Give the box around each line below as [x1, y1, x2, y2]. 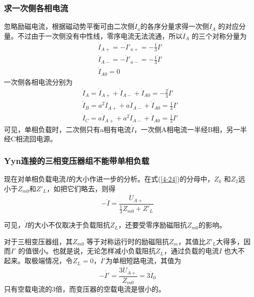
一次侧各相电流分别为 [4, 76, 73, 87]
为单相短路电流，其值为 [105, 255, 181, 266]
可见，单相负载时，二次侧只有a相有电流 [4, 124, 131, 134]
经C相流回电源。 [4, 134, 57, 144]
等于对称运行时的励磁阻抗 [86, 236, 169, 246]
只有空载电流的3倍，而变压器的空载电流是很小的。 [4, 284, 165, 294]
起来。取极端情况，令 [4, 255, 73, 266]
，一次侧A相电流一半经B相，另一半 [134, 124, 247, 134]
